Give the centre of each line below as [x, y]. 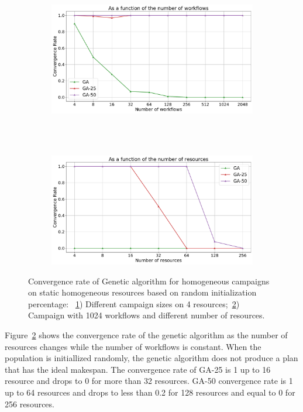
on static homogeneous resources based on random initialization [142, 292]
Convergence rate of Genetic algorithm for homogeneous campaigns [149, 281]
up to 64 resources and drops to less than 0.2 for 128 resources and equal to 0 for [150, 392]
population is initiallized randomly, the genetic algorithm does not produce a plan [151, 358]
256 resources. [30, 404]
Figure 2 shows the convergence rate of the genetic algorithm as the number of [146, 334]
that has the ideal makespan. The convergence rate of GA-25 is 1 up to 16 [138, 369]
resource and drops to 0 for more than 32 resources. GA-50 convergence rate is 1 [149, 381]
